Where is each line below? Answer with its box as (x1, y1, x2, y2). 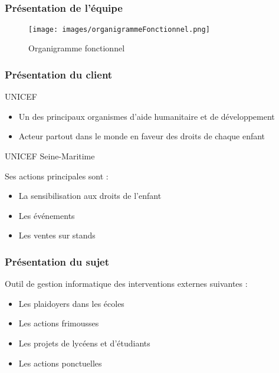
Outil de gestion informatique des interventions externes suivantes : (5, 277, 248, 290)
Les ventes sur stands (18, 229, 96, 241)
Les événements (18, 209, 75, 221)
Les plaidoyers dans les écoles (18, 297, 124, 309)
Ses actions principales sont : (5, 169, 109, 182)
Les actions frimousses (18, 317, 99, 329)
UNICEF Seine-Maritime (5, 149, 95, 162)
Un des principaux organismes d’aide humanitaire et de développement (18, 110, 275, 122)
